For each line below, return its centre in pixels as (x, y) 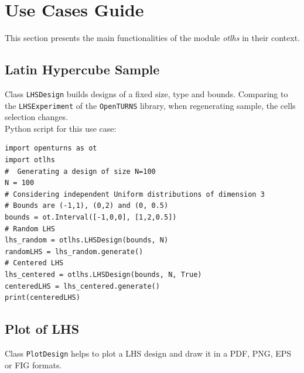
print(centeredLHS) (42, 298)
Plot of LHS (42, 329)
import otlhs (30, 160)
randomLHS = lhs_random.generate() (74, 251)
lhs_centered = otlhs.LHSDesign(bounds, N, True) (103, 274)
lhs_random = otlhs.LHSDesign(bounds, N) (87, 240)
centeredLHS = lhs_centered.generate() (82, 286)
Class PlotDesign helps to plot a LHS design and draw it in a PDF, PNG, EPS (148, 353)
